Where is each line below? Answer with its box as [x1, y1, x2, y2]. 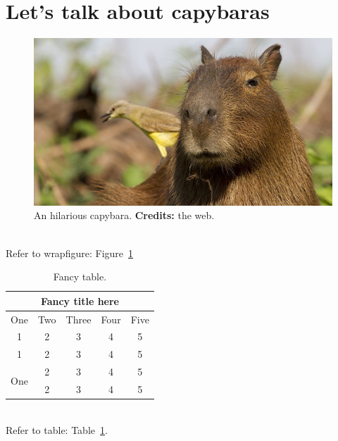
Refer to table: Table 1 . [6, 422, 108, 437]
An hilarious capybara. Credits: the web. [34, 208, 215, 223]
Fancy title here [40, 293, 119, 308]
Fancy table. [53, 269, 107, 284]
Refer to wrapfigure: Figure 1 [6, 245, 134, 260]
